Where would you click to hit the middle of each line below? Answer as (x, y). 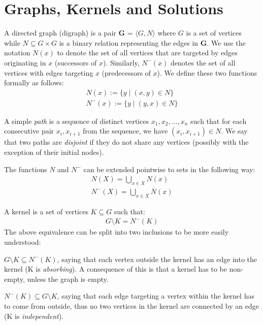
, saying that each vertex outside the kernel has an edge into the (157, 259)
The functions (26, 169)
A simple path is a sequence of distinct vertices (77, 121)
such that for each (219, 121)
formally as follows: (34, 83)
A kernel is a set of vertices (46, 211)
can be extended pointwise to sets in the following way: (169, 169)
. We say (234, 131)
